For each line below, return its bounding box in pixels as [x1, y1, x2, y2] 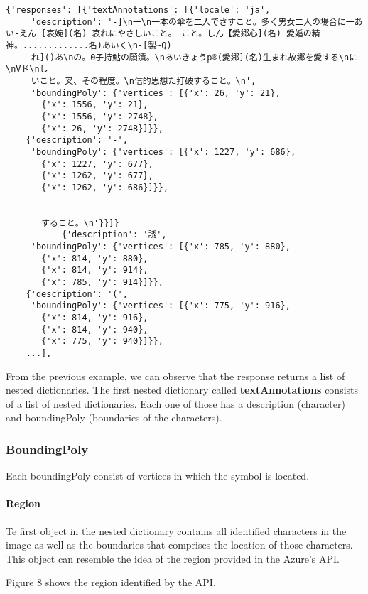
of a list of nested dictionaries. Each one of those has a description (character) [6, 396, 345, 411]
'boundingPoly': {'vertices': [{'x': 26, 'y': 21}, [31, 87, 281, 98]
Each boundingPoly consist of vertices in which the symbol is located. [6, 468, 310, 483]
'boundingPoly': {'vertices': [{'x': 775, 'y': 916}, [31, 301, 291, 311]
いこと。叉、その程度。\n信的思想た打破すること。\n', [31, 75, 256, 86]
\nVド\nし [6, 64, 48, 75]
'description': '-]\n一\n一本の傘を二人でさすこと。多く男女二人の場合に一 [31, 16, 355, 27]
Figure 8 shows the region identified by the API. [6, 575, 216, 590]
